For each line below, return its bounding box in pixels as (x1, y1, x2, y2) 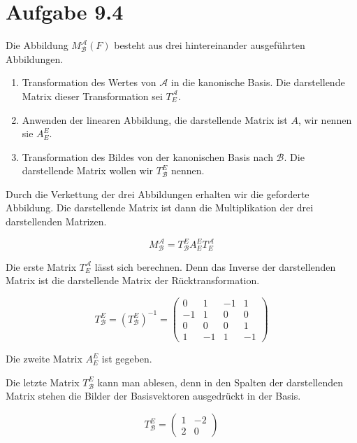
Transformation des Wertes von (22, 75, 156, 90)
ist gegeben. (101, 351, 152, 366)
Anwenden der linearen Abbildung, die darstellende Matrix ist (22, 112, 288, 127)
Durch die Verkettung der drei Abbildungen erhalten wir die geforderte (6, 186, 309, 201)
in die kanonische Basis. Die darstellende (170, 75, 345, 90)
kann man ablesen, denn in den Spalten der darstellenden (97, 374, 343, 389)
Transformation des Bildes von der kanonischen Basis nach (22, 149, 273, 164)
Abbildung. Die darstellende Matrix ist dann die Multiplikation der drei (6, 200, 314, 215)
